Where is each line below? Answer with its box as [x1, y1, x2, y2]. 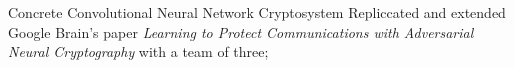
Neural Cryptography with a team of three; [8, 41, 269, 62]
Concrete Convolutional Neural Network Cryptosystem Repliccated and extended [8, 2, 506, 22]
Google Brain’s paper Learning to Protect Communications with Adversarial [8, 21, 474, 42]
